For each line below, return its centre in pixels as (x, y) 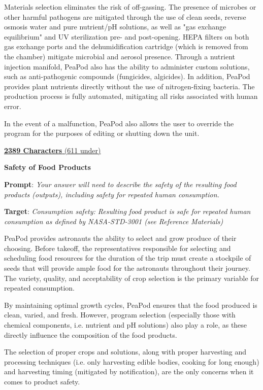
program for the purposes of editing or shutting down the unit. (102, 133)
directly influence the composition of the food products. (91, 334)
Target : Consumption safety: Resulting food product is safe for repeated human (127, 211)
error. (13, 106)
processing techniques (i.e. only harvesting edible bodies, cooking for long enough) (132, 361)
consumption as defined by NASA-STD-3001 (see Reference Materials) (114, 221)
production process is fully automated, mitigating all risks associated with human (131, 96)
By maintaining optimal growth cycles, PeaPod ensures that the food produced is (131, 305)
